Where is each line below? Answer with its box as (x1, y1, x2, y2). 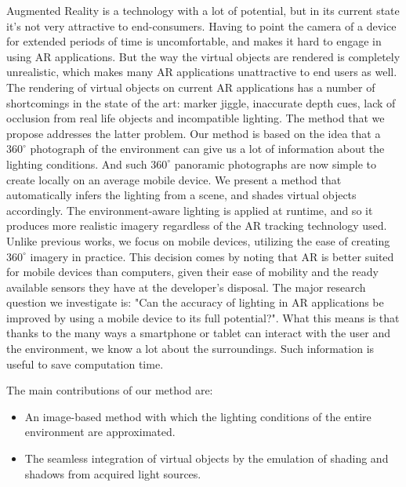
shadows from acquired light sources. (24, 465, 201, 482)
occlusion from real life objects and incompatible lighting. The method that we (6, 110, 385, 126)
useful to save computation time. (6, 355, 164, 372)
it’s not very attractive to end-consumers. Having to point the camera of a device (6, 17, 397, 34)
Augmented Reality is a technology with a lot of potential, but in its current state (6, 2, 400, 18)
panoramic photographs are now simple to (174, 155, 376, 172)
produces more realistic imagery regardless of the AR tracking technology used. (6, 217, 387, 234)
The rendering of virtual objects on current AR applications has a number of (6, 78, 375, 95)
